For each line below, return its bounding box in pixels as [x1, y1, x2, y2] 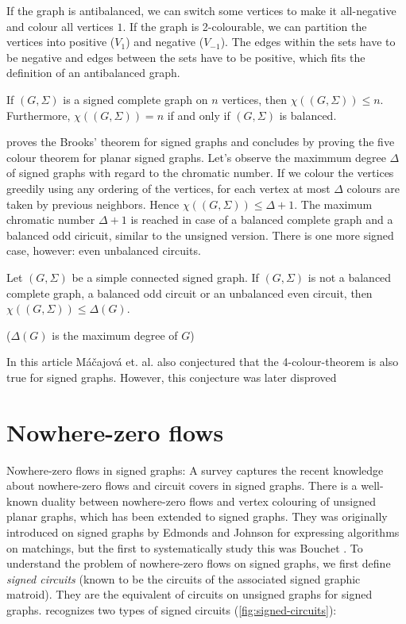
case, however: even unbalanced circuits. [6, 242, 201, 259]
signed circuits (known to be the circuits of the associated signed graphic [6, 570, 361, 587]
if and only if [167, 106, 230, 123]
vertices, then [222, 91, 287, 107]
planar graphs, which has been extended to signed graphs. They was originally [6, 508, 388, 525]
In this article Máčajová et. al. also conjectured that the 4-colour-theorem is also [6, 353, 399, 370]
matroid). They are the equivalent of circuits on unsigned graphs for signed [6, 586, 373, 603]
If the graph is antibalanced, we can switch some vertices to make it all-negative [6, 2, 396, 18]
